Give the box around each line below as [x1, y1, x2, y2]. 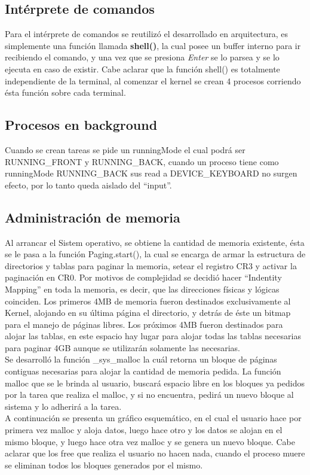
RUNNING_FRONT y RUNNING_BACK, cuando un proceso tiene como [5, 155, 279, 168]
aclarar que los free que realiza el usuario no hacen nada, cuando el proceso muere [5, 447, 305, 459]
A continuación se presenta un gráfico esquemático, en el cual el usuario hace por [5, 412, 302, 424]
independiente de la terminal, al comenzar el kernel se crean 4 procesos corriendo [5, 74, 301, 87]
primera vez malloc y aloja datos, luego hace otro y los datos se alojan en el [5, 424, 283, 436]
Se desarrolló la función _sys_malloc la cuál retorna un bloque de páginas [5, 353, 277, 366]
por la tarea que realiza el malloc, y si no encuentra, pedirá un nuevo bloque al [5, 388, 294, 401]
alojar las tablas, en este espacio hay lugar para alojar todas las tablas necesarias [5, 330, 301, 342]
